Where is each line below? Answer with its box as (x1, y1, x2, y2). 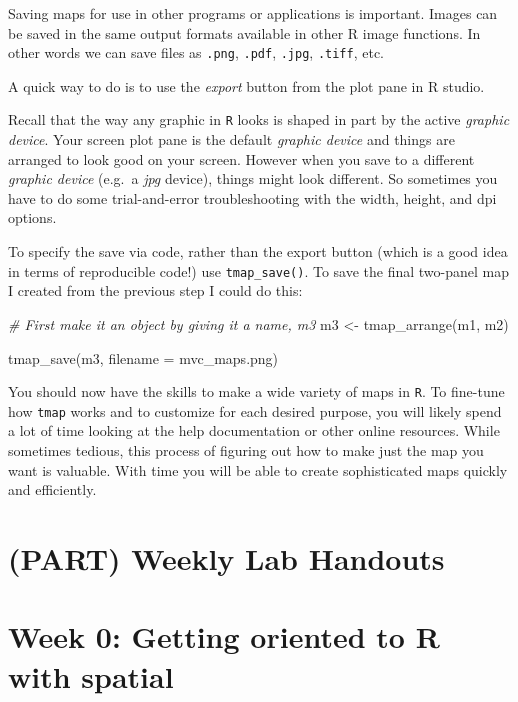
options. (8, 207, 57, 228)
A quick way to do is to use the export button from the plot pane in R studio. (8, 75, 485, 96)
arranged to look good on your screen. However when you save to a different (8, 148, 475, 169)
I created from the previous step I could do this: (8, 280, 303, 301)
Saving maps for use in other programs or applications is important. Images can (8, 3, 498, 23)
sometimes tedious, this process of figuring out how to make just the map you (8, 440, 484, 460)
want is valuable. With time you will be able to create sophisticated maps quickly (8, 459, 508, 480)
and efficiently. (8, 479, 97, 500)
